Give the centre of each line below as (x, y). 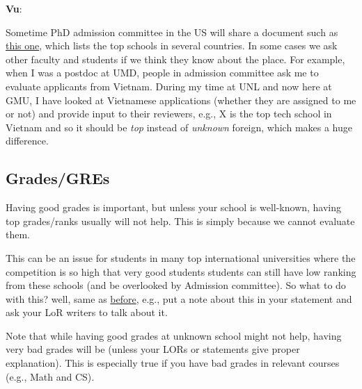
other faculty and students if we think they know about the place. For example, (175, 59)
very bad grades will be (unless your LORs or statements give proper (153, 349)
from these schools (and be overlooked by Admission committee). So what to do (176, 285)
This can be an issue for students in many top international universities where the (181, 257)
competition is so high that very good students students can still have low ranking (181, 271)
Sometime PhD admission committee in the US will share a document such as (172, 32)
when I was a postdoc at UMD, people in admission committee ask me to (162, 73)
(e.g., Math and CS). (50, 376)
